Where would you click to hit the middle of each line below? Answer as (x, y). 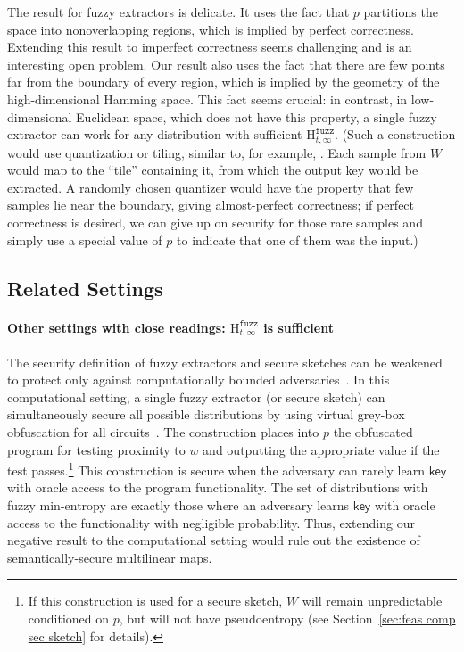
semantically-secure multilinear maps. (110, 557)
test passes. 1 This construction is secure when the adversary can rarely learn (216, 469)
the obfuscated (373, 431)
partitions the (401, 12)
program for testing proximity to (96, 449)
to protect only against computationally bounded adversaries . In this (199, 380)
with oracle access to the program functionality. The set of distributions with (218, 487)
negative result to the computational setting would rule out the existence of (214, 540)
